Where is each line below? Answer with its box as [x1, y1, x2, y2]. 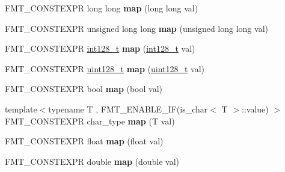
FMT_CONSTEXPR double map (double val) [5, 155, 180, 167]
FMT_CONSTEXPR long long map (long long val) [5, 2, 198, 14]
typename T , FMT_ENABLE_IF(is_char [48, 102, 208, 115]
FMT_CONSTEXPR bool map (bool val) [5, 82, 163, 95]
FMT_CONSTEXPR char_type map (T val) [5, 114, 175, 127]
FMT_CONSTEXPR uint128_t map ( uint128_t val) [5, 62, 205, 75]
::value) [242, 102, 269, 115]
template [5, 102, 37, 115]
